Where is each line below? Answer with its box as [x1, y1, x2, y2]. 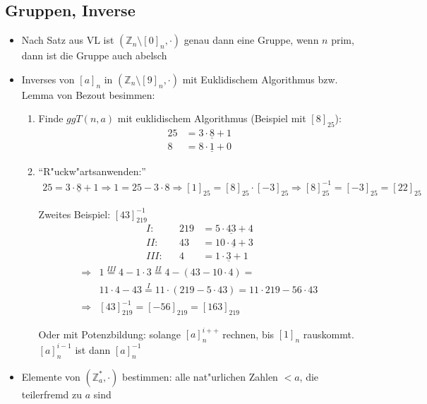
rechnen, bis [222, 326, 275, 341]
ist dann [75, 342, 111, 357]
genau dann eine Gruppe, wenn [184, 32, 319, 47]
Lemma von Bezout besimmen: [21, 87, 155, 102]
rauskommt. [303, 326, 354, 341]
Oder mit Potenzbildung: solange [38, 326, 181, 341]
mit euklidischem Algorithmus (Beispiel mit [117, 111, 306, 126]
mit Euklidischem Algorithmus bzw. [182, 71, 338, 86]
